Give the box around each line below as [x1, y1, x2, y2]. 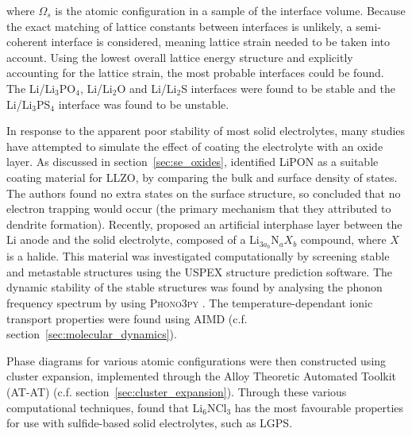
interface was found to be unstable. [58, 95, 229, 112]
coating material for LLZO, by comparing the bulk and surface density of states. [6, 168, 398, 185]
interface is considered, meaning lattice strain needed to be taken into [51, 33, 390, 50]
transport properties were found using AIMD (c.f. [6, 310, 248, 326]
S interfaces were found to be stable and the [181, 79, 395, 96]
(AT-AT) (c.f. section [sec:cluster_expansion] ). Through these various [6, 383, 347, 399]
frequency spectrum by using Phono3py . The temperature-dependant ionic [6, 294, 373, 311]
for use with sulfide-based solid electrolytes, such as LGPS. [6, 415, 293, 431]
